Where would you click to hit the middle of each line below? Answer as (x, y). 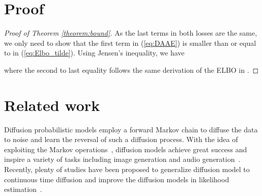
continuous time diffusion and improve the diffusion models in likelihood (117, 179)
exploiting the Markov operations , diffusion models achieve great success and (126, 149)
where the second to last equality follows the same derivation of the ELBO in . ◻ (132, 69)
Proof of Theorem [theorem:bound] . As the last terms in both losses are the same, (131, 33)
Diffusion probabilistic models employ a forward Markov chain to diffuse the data (131, 129)
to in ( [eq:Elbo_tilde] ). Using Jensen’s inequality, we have (94, 53)
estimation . (23, 189)
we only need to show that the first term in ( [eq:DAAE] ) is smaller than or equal (130, 43)
